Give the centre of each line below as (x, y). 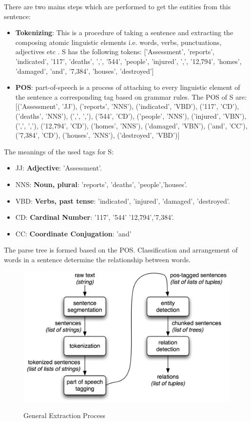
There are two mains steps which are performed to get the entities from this (117, 6)
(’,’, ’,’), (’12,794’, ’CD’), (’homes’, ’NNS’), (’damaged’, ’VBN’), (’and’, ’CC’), (131, 125)
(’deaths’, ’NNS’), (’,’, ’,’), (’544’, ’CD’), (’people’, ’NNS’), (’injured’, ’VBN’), (131, 116)
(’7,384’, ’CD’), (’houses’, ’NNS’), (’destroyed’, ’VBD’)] (97, 135)
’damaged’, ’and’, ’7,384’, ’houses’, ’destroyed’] (85, 71)
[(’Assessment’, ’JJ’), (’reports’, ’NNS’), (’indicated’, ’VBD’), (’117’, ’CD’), (127, 106)
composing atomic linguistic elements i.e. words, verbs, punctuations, (118, 42)
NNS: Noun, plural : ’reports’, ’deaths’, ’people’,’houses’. (101, 184)
